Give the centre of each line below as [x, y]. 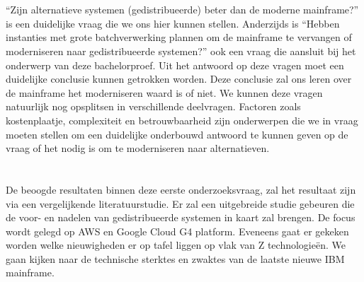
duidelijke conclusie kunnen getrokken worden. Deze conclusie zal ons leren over [179, 79]
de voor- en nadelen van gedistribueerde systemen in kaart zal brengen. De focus [181, 217]
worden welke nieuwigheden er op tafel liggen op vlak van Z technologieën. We [176, 245]
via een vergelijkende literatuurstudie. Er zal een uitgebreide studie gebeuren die [180, 203]
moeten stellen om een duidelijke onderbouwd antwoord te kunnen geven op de [177, 134]
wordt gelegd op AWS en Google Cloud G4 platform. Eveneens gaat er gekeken [177, 231]
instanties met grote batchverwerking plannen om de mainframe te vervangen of [179, 37]
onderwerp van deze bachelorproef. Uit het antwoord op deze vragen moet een [175, 65]
